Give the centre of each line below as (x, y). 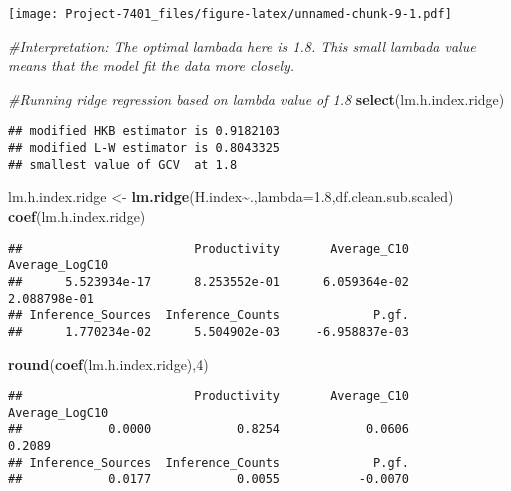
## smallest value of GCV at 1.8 (123, 164)
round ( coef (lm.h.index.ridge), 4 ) (108, 363)
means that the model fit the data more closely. (151, 65)
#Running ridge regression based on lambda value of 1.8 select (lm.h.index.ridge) (256, 98)
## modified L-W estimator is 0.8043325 (144, 148)
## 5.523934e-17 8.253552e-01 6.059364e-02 (208, 281)
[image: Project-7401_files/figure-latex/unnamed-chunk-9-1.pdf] (230, 14)
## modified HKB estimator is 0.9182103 (144, 131)
